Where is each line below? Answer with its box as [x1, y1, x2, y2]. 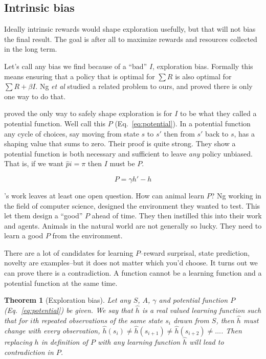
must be [109, 158, 135, 169]
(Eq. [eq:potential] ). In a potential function [115, 118, 251, 128]
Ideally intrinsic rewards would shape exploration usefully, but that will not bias [4, 24, 256, 34]
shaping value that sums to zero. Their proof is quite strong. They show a [4, 138, 236, 149]
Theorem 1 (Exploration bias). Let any [4, 295, 131, 305]
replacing [4, 336, 32, 347]
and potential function [159, 295, 228, 305]
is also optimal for [175, 71, 232, 81]
